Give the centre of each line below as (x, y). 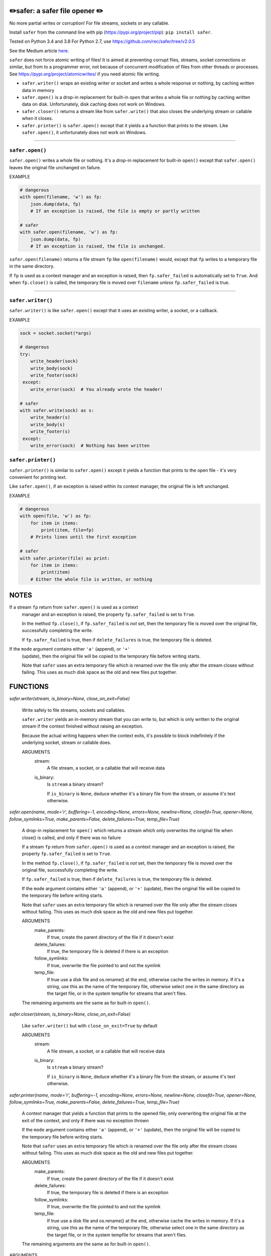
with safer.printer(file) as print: (65, 558)
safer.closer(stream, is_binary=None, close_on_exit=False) (70, 1014)
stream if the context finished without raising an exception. (83, 726)
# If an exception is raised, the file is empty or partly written (115, 211)
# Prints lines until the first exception (83, 537)
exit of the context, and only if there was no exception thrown (85, 1120)
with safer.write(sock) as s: (57, 410)
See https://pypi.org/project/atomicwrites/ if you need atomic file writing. (85, 74)
